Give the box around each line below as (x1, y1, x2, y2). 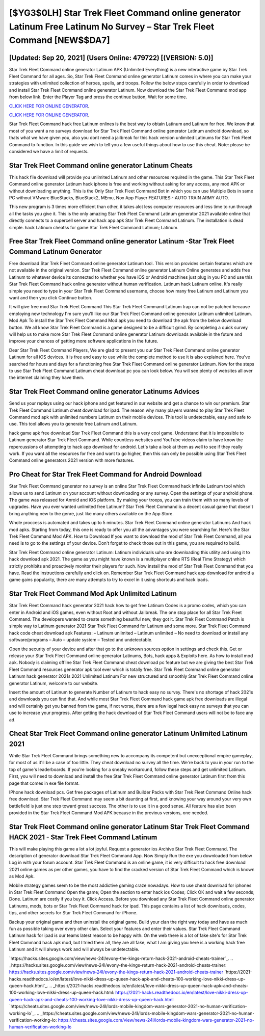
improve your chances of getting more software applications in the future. (9, 338, 159, 344)
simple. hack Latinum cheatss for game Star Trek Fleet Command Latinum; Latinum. (9, 224, 179, 230)
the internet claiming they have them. (9, 374, 84, 380)
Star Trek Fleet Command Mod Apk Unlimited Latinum (9, 589, 177, 598)
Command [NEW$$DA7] (9, 35, 110, 46)
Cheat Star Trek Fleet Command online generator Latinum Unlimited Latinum (9, 729, 248, 738)
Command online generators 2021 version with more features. (9, 457, 134, 463)
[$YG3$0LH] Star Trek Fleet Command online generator (9, 7, 241, 18)
